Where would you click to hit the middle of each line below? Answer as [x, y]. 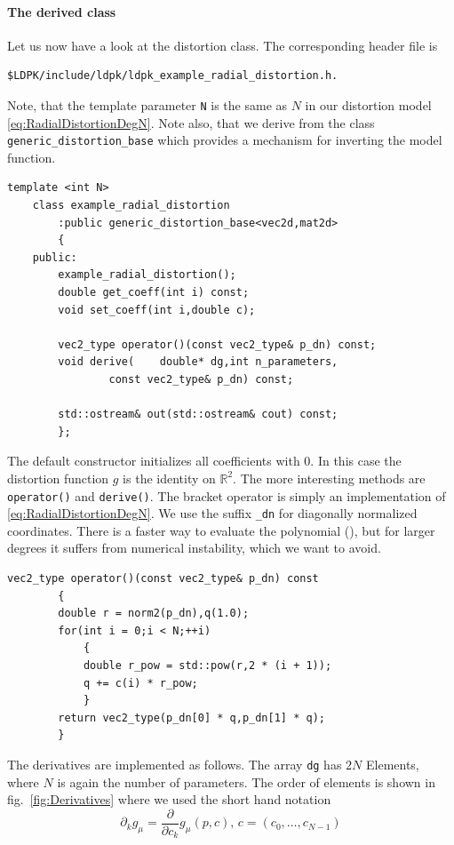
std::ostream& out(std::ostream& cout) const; [198, 415]
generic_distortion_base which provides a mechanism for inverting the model [225, 140]
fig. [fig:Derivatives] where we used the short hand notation [169, 799]
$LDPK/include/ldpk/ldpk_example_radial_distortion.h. [173, 76]
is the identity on [169, 478]
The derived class [62, 11]
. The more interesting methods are [329, 478]
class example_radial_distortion [131, 206]
